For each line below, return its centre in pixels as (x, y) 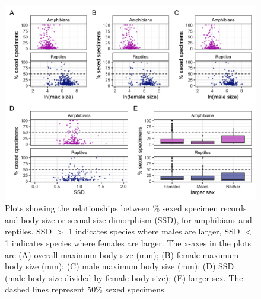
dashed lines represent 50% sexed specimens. (86, 289)
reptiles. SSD (28, 231)
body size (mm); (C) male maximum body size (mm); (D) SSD (120, 266)
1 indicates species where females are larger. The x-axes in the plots (128, 242)
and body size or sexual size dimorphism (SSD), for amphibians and (128, 219)
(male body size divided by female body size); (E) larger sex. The (124, 277)
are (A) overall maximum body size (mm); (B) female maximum (122, 254)
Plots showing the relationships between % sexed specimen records (126, 208)
